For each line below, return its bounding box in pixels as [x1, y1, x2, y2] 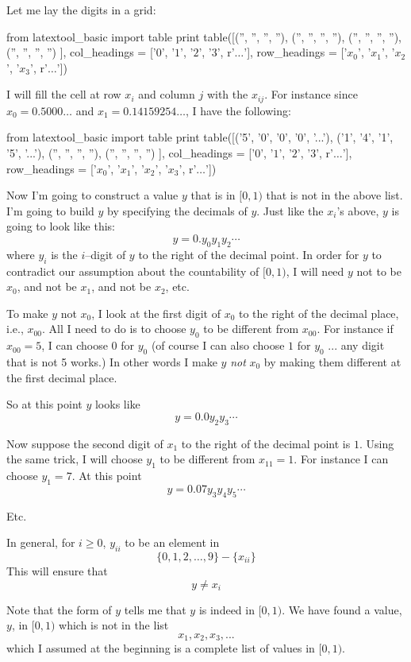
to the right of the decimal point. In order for [138, 246, 359, 262]
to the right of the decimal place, [239, 304, 399, 321]
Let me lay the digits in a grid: [6, 2, 156, 17]
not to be [356, 262, 401, 279]
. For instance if [317, 320, 394, 337]
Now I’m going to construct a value [6, 187, 179, 203]
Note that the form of [6, 601, 112, 617]
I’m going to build [6, 202, 94, 219]
